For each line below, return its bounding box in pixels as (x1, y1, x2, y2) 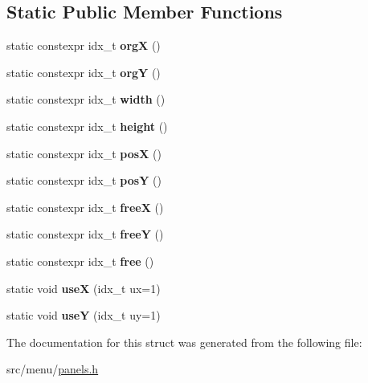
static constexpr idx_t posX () (6, 145, 162, 161)
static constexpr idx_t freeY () (6, 226, 164, 242)
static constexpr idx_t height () (6, 117, 168, 134)
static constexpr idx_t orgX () (6, 37, 161, 54)
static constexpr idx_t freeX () (6, 198, 164, 215)
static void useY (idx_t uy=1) (6, 307, 161, 324)
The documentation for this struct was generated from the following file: (6, 333, 362, 350)
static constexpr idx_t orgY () (6, 63, 161, 80)
